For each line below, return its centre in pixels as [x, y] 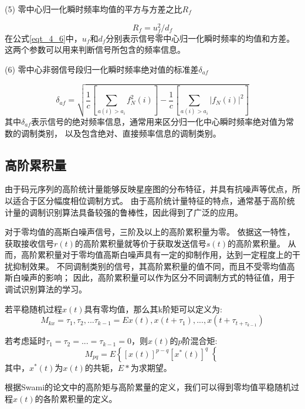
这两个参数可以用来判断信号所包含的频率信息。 [95, 50]
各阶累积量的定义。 [80, 398]
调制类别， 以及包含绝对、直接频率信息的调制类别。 [121, 133]
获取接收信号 [29, 243]
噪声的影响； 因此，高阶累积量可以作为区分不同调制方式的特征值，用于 [158, 277]
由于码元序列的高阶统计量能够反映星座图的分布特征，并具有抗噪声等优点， [148, 189]
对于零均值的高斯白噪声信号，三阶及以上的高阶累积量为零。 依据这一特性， [150, 232]
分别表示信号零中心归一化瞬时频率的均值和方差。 [200, 38]
